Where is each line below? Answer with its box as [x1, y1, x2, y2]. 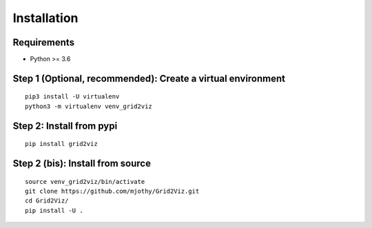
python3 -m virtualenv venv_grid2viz [25, 102, 153, 110]
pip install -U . [25, 207, 83, 214]
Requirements [12, 37, 75, 48]
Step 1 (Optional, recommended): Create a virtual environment [12, 72, 286, 84]
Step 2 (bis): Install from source [12, 158, 152, 169]
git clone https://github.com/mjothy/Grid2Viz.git [25, 187, 200, 196]
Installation [12, 10, 79, 25]
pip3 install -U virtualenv [25, 93, 120, 101]
